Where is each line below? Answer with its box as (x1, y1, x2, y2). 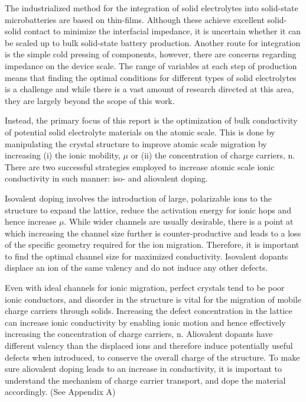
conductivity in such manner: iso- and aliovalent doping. (5, 172, 208, 184)
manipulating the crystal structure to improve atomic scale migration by (5, 137, 267, 150)
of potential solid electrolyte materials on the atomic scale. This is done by (5, 125, 275, 138)
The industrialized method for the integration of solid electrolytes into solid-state (5, 2, 298, 14)
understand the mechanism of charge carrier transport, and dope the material (5, 374, 286, 386)
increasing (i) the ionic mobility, (5, 149, 121, 161)
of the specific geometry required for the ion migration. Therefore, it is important (5, 238, 300, 251)
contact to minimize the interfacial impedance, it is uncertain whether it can (24, 25, 301, 37)
